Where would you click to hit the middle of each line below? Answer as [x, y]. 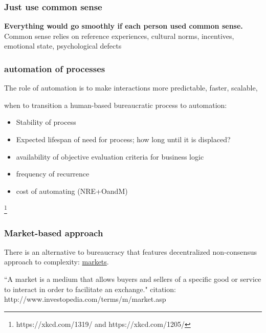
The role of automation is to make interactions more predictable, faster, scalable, [131, 88]
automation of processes [55, 68]
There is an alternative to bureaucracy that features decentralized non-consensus [131, 251]
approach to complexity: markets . [57, 262]
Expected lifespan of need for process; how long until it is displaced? [123, 139]
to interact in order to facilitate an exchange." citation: [90, 289]
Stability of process [46, 122]
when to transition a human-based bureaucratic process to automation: [116, 105]
